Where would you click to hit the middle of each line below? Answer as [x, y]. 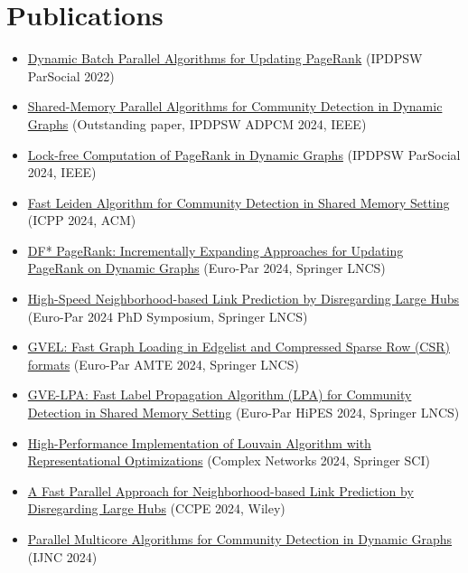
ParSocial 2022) [71, 75]
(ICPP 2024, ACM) [82, 220]
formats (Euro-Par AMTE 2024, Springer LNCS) [163, 364]
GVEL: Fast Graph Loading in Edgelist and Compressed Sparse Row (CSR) [239, 347]
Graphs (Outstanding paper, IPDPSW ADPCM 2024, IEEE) [197, 123]
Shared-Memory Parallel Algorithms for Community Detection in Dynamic [235, 106]
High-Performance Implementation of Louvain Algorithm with [199, 442]
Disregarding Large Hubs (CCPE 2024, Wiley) [156, 508]
